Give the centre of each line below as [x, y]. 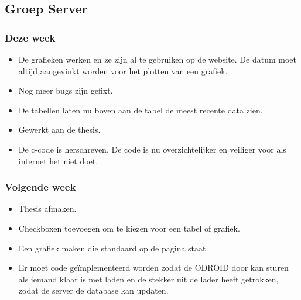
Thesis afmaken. [47, 208]
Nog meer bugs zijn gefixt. [66, 90]
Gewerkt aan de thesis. [59, 130]
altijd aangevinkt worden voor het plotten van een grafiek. [123, 70]
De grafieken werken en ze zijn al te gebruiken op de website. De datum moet [157, 59]
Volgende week [40, 187]
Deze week [30, 37]
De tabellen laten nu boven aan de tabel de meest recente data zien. [141, 110]
